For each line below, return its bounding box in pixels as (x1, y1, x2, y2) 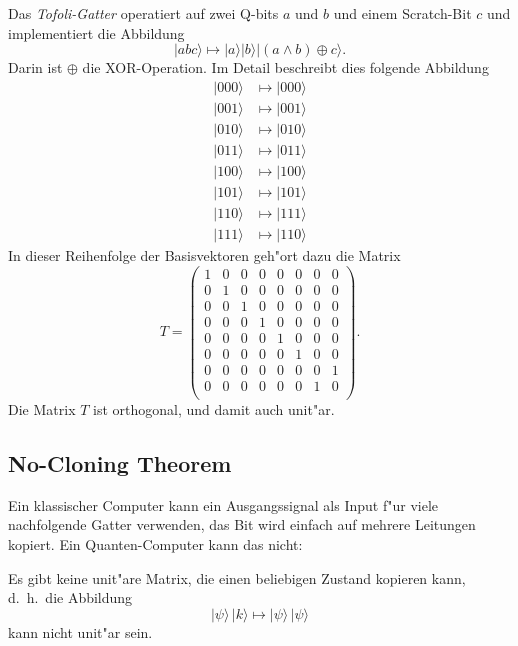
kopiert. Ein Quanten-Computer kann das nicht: (8, 533, 303, 554)
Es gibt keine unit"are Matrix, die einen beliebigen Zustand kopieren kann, (8, 567, 466, 588)
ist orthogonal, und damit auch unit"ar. (93, 398, 335, 419)
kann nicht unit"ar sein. (8, 621, 153, 642)
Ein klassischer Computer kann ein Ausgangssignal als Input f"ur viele (8, 494, 438, 515)
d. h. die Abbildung (8, 587, 133, 608)
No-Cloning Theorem (8, 447, 232, 478)
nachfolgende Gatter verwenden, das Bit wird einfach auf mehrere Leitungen (8, 514, 476, 535)
